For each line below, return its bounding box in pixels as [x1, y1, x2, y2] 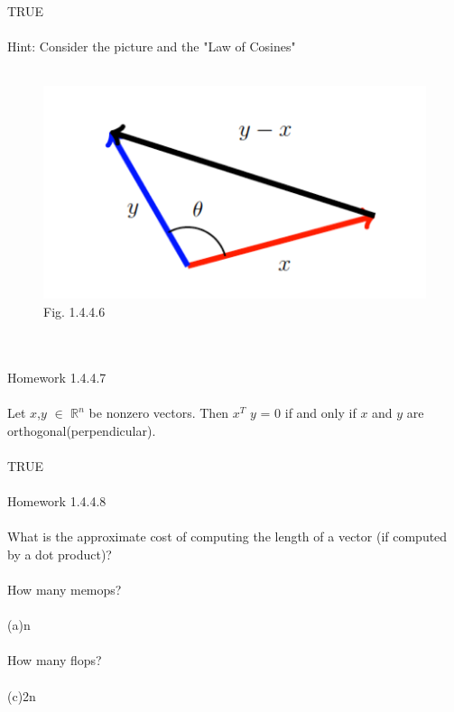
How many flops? [7, 651, 102, 670]
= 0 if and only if [260, 403, 357, 422]
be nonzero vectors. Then [88, 403, 229, 422]
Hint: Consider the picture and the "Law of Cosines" [7, 36, 296, 55]
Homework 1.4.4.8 [7, 492, 107, 511]
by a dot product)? [7, 544, 112, 563]
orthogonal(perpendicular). [7, 421, 156, 439]
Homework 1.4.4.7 [7, 367, 107, 386]
